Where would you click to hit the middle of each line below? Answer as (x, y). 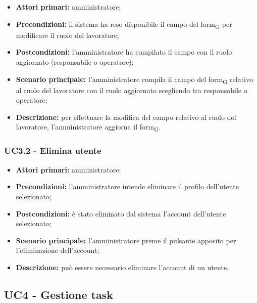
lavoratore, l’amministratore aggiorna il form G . (88, 127)
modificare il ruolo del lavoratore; (67, 35)
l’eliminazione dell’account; (58, 250)
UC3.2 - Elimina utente (53, 150)
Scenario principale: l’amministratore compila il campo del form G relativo (134, 79)
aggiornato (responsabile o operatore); (75, 61)
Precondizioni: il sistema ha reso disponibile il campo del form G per (124, 24)
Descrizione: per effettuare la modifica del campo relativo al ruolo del (126, 117)
